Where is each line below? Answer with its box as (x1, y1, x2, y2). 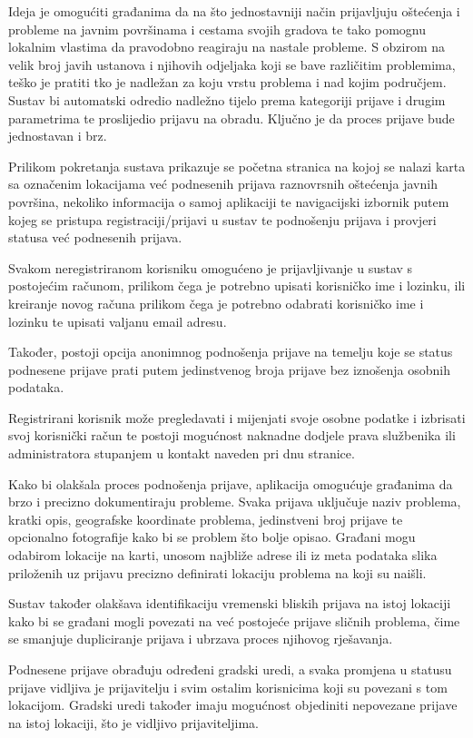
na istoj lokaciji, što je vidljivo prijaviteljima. (8, 713, 259, 732)
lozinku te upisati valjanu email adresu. (8, 311, 227, 330)
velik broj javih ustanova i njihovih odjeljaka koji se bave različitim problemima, (8, 54, 456, 74)
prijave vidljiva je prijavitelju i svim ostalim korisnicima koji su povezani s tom (8, 677, 448, 696)
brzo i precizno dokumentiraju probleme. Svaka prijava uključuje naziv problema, (8, 492, 461, 511)
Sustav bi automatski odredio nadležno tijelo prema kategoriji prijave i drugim (8, 90, 446, 109)
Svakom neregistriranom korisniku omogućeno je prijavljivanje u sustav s (8, 258, 413, 277)
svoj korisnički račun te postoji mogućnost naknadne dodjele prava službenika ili (8, 426, 456, 445)
